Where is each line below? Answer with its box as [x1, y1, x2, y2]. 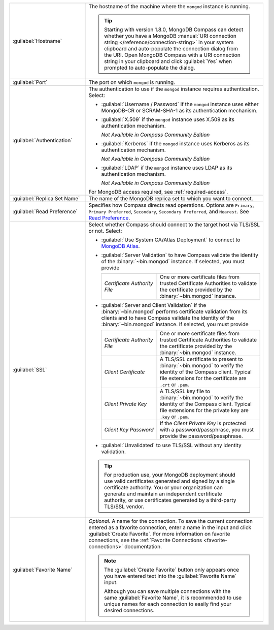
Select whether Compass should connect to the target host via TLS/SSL [88, 221, 260, 228]
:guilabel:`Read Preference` [12, 208, 78, 215]
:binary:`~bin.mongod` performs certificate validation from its [101, 308, 248, 315]
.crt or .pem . [160, 381, 189, 388]
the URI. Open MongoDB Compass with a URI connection [104, 51, 241, 58]
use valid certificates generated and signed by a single [104, 478, 235, 485]
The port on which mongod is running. [88, 79, 175, 86]
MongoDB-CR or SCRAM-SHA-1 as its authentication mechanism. [101, 107, 258, 114]
